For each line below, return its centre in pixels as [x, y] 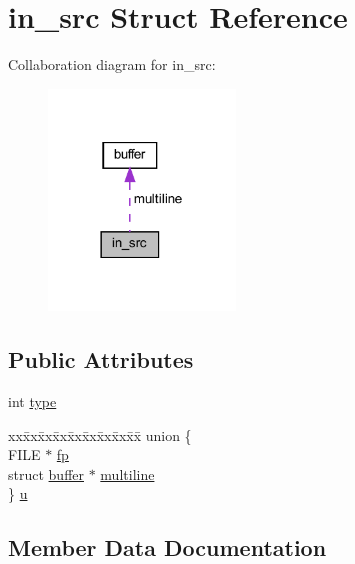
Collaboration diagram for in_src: [112, 64]
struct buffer [46, 473]
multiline [127, 473]
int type [32, 401]
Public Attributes [101, 359]
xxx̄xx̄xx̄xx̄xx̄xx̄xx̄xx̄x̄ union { [100, 434]
